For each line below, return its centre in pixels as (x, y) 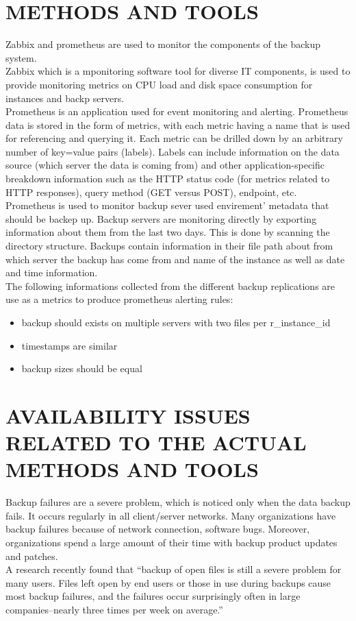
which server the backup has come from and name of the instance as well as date (175, 259)
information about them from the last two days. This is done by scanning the (168, 232)
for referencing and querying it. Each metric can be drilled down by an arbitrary (174, 138)
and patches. (32, 556)
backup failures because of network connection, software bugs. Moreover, (158, 529)
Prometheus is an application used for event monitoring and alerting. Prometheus (177, 111)
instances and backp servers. (65, 98)
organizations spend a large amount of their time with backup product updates (171, 543)
